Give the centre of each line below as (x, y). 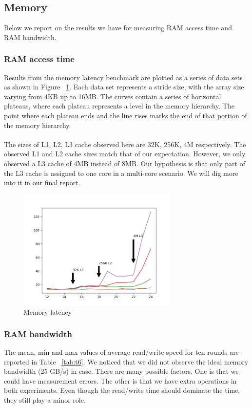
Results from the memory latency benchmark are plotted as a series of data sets (123, 77)
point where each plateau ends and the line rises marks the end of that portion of (126, 115)
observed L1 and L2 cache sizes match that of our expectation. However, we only (125, 154)
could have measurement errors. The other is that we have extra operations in (120, 380)
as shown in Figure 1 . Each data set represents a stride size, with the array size (124, 87)
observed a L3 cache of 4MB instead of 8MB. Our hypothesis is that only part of (125, 163)
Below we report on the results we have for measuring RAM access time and (118, 28)
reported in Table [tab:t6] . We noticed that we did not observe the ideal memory (126, 361)
